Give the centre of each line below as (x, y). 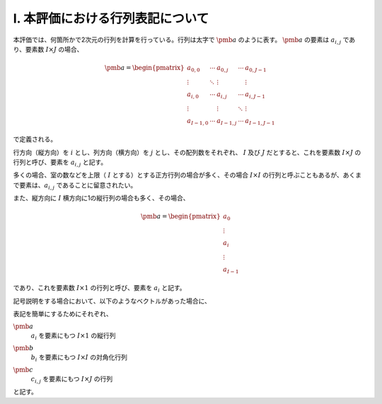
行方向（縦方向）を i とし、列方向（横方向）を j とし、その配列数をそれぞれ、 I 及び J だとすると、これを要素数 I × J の (187, 152)
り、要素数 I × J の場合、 (48, 49)
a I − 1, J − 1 (260, 122)
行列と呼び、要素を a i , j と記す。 (60, 163)
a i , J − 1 (255, 95)
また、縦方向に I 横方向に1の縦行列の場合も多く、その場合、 (101, 198)
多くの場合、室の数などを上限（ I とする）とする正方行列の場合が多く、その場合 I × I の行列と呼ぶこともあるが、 (178, 175)
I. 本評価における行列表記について (111, 18)
